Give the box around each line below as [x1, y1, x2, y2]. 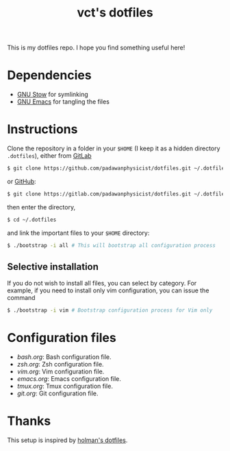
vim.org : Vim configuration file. [16, 367, 105, 375]
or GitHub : [7, 177, 36, 185]
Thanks [7, 413, 51, 429]
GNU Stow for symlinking [16, 91, 88, 99]
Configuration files [7, 330, 116, 346]
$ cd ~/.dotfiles [7, 216, 57, 223]
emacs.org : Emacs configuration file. [16, 375, 121, 383]
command [7, 294, 36, 302]
